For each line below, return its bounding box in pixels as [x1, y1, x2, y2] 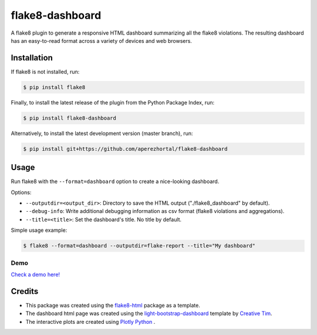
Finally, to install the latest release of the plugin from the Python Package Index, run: [11, 99, 214, 106]
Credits [11, 286, 39, 296]
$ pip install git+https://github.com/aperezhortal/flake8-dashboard [23, 145, 228, 152]
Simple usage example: [11, 226, 68, 234]
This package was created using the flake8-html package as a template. [25, 302, 201, 309]
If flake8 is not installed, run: [11, 68, 80, 75]
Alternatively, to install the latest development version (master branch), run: [11, 130, 193, 137]
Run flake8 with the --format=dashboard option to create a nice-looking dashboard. [11, 178, 220, 185]
